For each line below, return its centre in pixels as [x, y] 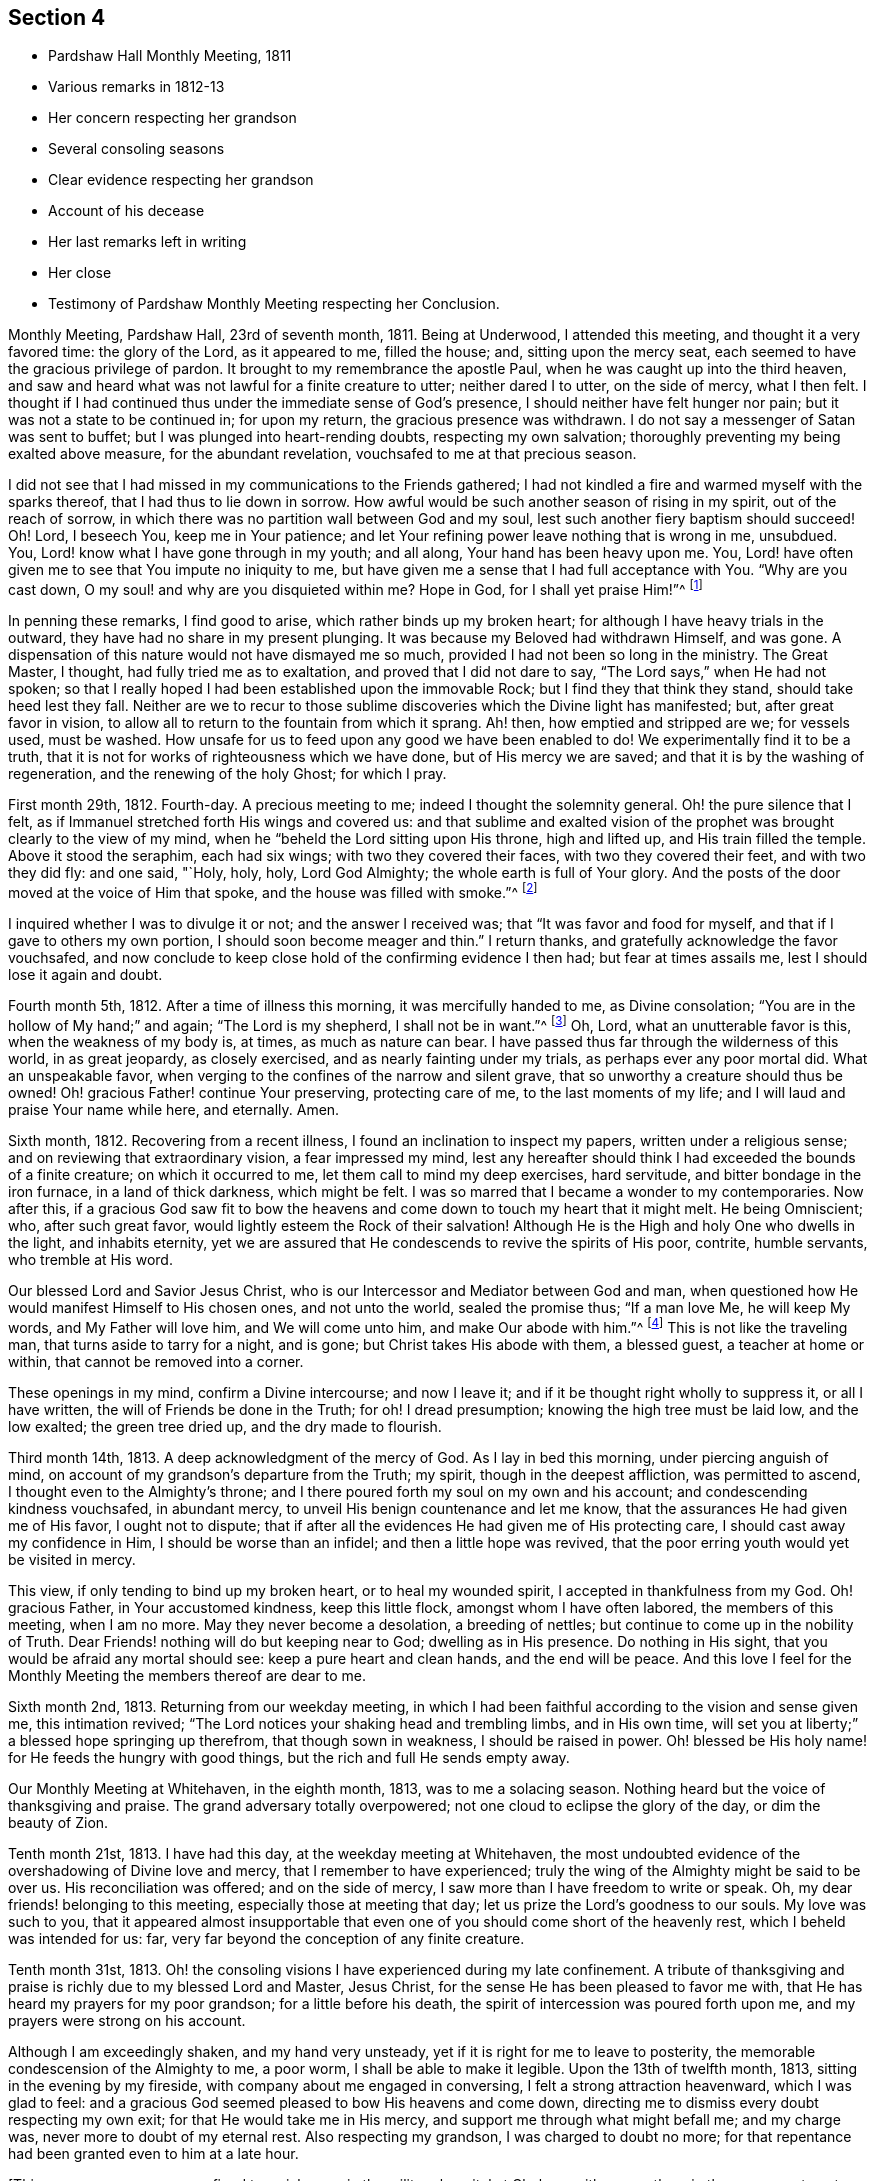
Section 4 [57, 17]
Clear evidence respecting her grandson [181, 180]
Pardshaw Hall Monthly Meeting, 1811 [170, 56]
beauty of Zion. [58, 1823]
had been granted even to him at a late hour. [153, 2154]
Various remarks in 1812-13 [136, 87]
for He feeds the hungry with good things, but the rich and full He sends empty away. [289, 1758]
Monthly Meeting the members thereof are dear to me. [187, 1676]
